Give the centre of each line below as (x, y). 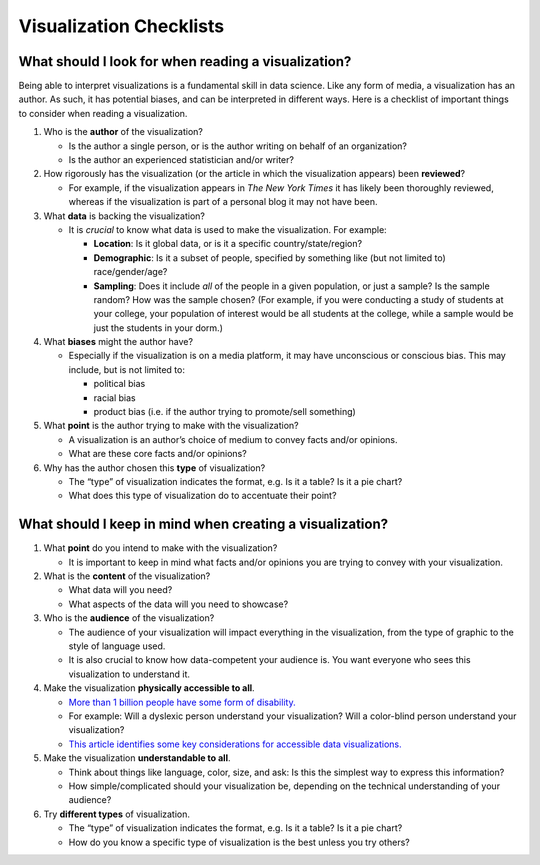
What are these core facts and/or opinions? (157, 454)
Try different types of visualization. (116, 814)
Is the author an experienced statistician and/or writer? (181, 160)
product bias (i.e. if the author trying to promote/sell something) (225, 412)
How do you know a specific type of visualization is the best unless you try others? (239, 842)
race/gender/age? (130, 272)
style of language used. (117, 646)
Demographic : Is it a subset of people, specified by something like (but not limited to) (270, 257)
